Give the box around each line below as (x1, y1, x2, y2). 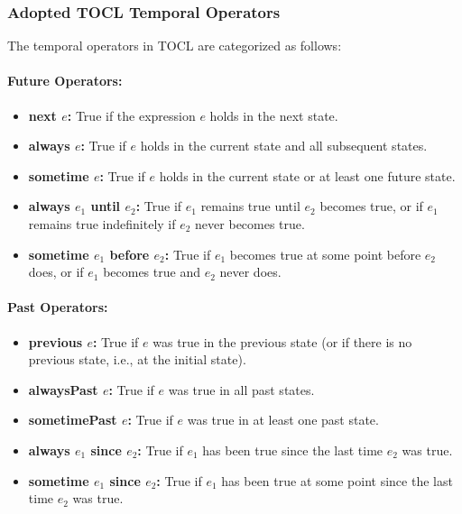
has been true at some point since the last (221, 471, 453, 490)
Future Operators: (7, 71, 123, 90)
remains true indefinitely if (28, 214, 176, 233)
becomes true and (103, 262, 200, 281)
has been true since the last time (202, 440, 383, 459)
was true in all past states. (168, 380, 315, 399)
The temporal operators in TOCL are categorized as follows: (7, 36, 342, 55)
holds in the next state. (209, 106, 338, 124)
